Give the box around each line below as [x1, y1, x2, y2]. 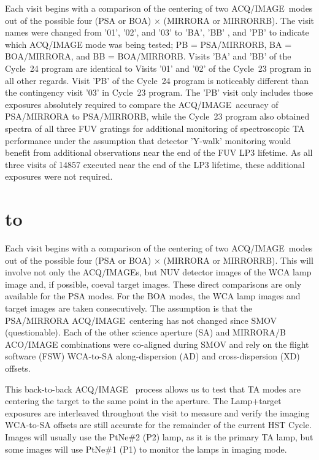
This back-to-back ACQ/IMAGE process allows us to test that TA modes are [5, 382, 301, 395]
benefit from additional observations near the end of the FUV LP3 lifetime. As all [5, 146, 313, 159]
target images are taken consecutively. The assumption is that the [5, 302, 253, 314]
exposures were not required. [5, 170, 113, 183]
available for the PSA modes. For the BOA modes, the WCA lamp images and [5, 289, 301, 302]
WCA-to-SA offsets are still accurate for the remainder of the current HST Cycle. [5, 418, 312, 431]
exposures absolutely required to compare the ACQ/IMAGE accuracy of [5, 98, 279, 110]
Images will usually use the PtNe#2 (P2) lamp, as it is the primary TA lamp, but [5, 430, 313, 443]
